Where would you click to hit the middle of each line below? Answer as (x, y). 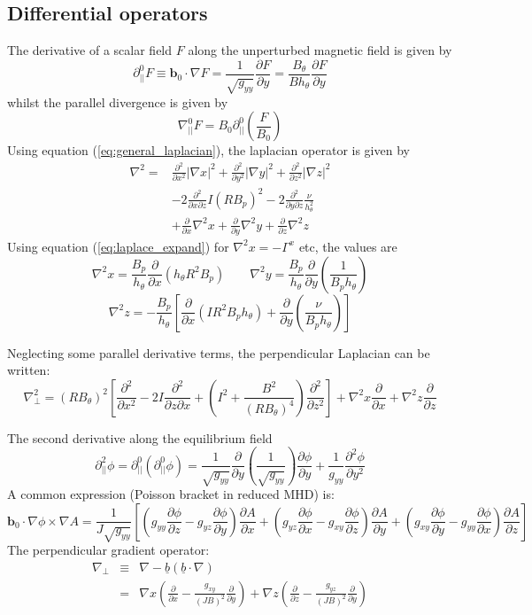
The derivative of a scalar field (90, 50)
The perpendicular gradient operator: (108, 550)
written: (29, 370)
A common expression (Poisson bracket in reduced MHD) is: (171, 494)
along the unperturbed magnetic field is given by (320, 50)
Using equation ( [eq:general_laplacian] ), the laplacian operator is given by (208, 150)
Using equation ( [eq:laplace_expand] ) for (118, 246)
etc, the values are (348, 246)
